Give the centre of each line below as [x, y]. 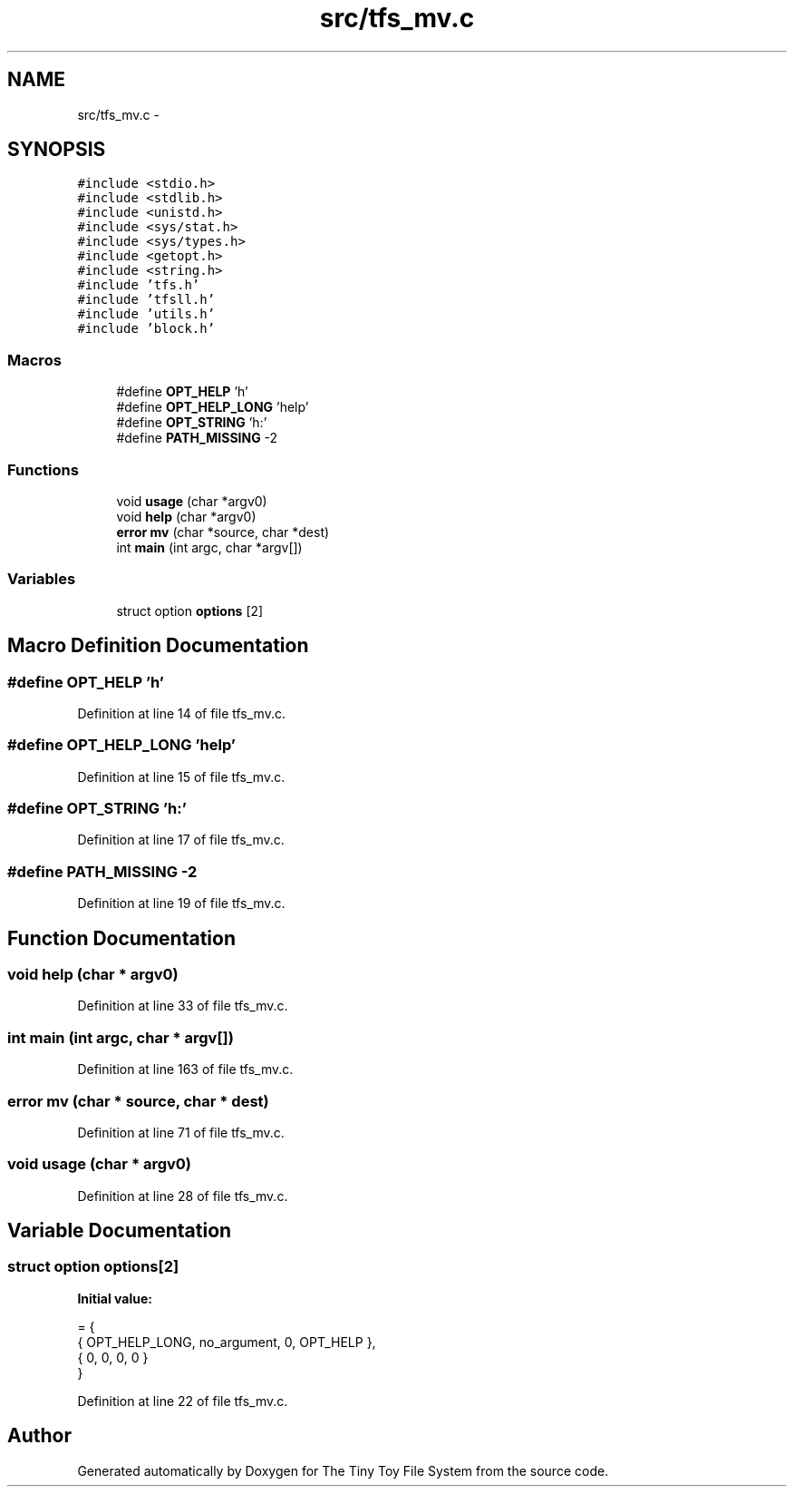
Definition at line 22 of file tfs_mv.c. [183, 1401]
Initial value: [115, 1298]
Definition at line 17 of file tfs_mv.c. [181, 840]
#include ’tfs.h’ [139, 285]
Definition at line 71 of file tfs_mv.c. [181, 1132]
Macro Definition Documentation [158, 646]
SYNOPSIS [57, 150]
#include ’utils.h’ [146, 314]
